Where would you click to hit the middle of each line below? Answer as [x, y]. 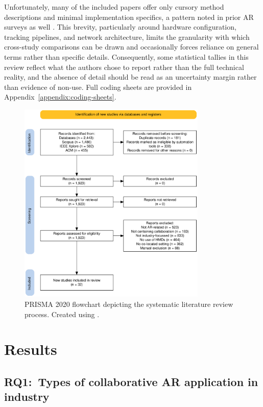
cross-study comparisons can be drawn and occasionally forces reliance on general [131, 47]
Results [31, 349]
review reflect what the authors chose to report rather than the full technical [124, 67]
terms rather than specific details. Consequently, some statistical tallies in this [126, 56]
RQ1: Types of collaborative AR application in [131, 382]
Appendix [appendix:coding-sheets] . [60, 97]
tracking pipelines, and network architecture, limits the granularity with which [127, 37]
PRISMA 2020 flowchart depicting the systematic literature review [129, 304]
